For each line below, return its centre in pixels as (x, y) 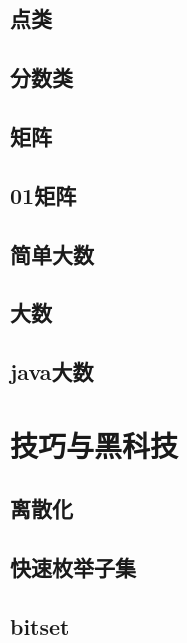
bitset (40, 625)
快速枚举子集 (73, 567)
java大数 (52, 371)
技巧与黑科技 (94, 444)
